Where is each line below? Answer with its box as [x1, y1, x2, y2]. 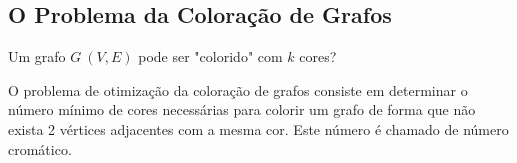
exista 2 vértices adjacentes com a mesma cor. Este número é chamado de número [8, 118, 509, 139]
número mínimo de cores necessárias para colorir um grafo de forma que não [8, 99, 476, 120]
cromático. [8, 138, 72, 159]
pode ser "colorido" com [138, 46, 283, 67]
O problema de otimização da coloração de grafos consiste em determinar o [8, 79, 468, 100]
